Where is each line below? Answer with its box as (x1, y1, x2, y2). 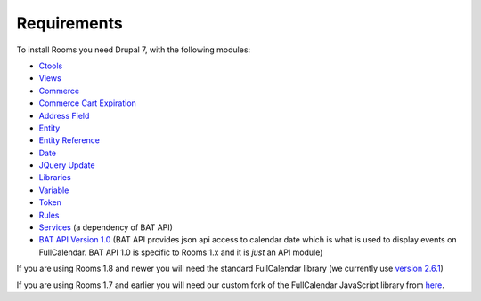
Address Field (38, 110, 90, 121)
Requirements (16, 13, 124, 33)
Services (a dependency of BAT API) (38, 222, 174, 233)
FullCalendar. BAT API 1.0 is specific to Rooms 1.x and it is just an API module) (38, 247, 323, 257)
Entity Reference (38, 135, 100, 146)
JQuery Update (38, 160, 95, 170)
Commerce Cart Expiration (38, 98, 137, 108)
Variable (38, 185, 69, 195)
